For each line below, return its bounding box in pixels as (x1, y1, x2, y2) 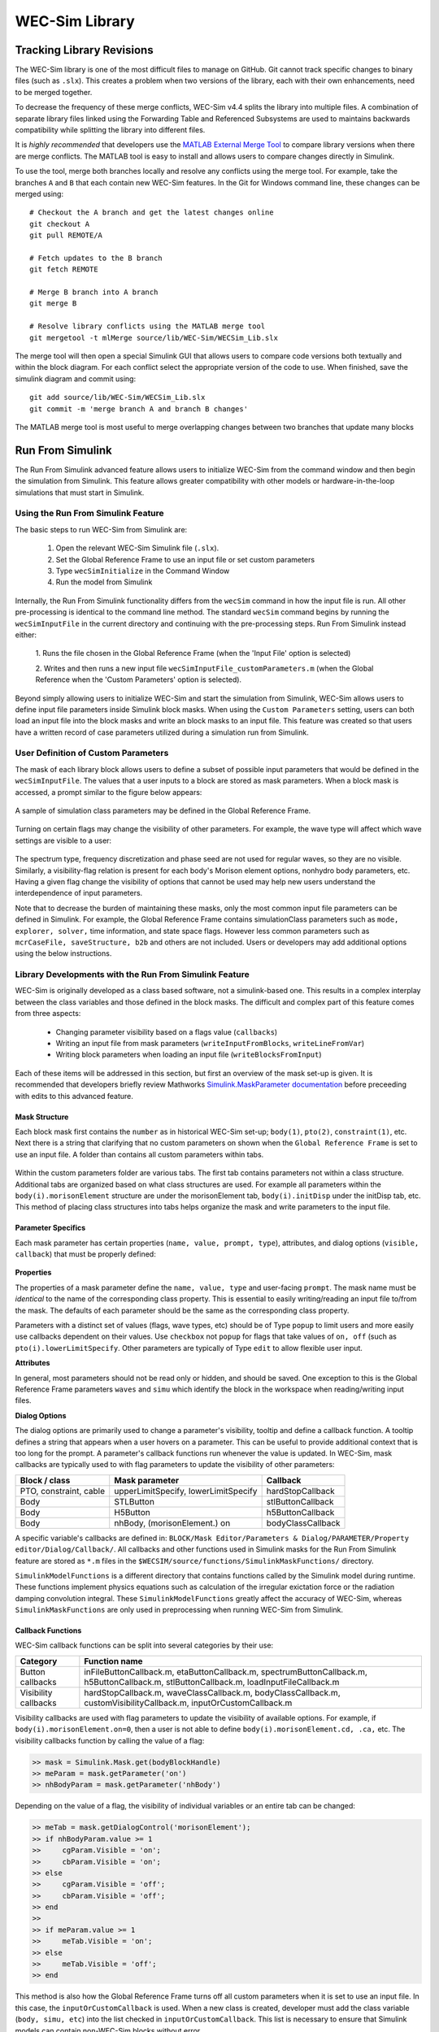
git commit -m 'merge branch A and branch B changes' (29, 404, 248, 414)
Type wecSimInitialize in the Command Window (55, 566, 230, 575)
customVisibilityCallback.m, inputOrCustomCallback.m (84, 1697, 293, 1709)
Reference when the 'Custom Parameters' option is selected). (35, 675, 242, 684)
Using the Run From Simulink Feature (15, 508, 164, 519)
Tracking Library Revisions (15, 43, 154, 57)
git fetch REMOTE (29, 265, 98, 274)
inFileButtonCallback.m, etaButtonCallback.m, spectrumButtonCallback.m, (84, 1666, 367, 1678)
